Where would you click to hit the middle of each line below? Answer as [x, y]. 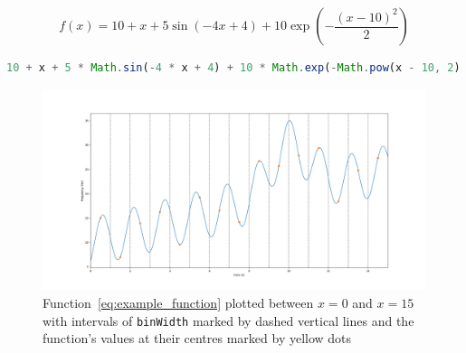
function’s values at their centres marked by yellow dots [197, 338]
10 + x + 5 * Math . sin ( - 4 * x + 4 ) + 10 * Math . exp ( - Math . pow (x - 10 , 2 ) [233, 68]
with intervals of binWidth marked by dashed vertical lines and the [228, 320]
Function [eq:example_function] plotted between [178, 302]
